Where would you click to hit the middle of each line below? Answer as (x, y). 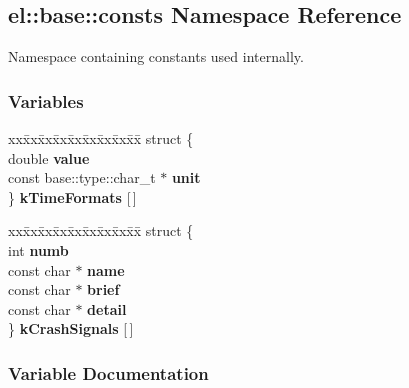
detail (107, 308)
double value (49, 157)
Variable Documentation (108, 372)
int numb (38, 249)
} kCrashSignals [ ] (71, 328)
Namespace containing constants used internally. (156, 56)
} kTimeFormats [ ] (72, 196)
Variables (46, 100)
